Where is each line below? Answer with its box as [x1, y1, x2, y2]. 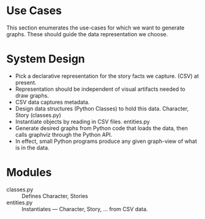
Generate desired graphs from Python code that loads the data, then [15, 124, 188, 132]
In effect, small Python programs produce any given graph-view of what [15, 137, 197, 145]
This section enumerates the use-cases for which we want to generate [6, 24, 185, 31]
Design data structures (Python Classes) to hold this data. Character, [15, 105, 189, 112]
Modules [6, 166, 52, 180]
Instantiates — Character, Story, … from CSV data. [21, 205, 148, 212]
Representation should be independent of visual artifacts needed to [15, 85, 185, 93]
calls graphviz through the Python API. [15, 131, 113, 138]
